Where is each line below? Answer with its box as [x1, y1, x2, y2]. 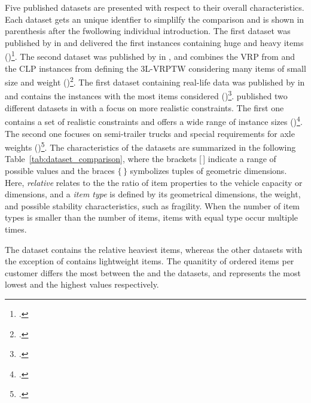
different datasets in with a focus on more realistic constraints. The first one [5, 101, 284, 114]
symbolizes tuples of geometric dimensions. [130, 164, 287, 176]
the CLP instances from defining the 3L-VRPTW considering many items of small [5, 62, 306, 74]
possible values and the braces [5, 164, 115, 176]
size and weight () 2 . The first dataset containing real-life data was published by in [5, 74, 305, 88]
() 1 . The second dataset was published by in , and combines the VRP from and [5, 48, 295, 63]
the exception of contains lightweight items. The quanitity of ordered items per [5, 255, 294, 267]
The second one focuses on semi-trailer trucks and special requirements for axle [5, 127, 295, 139]
